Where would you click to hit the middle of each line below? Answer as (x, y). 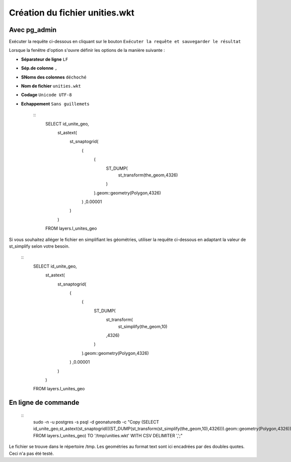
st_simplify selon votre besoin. (39, 246)
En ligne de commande (44, 403)
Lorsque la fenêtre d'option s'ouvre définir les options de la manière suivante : (87, 50)
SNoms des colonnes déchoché (54, 77)
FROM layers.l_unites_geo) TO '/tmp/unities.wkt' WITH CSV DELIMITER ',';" (108, 435)
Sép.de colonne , (39, 68)
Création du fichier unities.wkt (72, 13)
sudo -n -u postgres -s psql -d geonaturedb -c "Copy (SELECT (96, 422)
